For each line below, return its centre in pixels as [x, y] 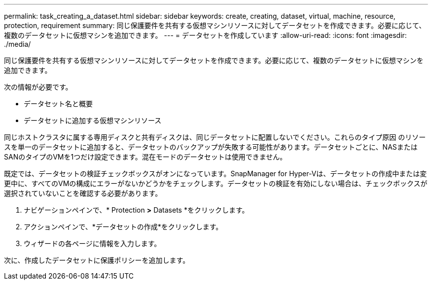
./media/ [18, 44]
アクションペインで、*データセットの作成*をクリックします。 [123, 227]
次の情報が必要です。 [38, 87]
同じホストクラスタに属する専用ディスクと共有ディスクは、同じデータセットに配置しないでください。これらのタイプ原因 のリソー [215, 137]
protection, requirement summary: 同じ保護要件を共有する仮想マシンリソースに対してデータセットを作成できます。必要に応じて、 [215, 25]
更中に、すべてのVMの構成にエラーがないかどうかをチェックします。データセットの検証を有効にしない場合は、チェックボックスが [216, 183]
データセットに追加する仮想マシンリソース [93, 120]
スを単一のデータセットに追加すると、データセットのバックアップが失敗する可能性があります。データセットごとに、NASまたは [211, 147]
